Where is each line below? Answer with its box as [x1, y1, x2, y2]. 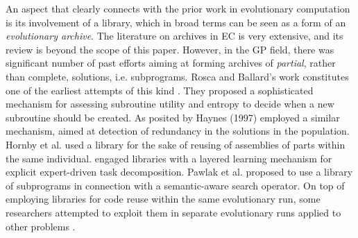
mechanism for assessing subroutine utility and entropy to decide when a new [6, 96, 334, 111]
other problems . [6, 219, 76, 233]
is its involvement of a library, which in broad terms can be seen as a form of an [6, 15, 346, 29]
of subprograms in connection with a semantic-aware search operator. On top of [6, 178, 345, 192]
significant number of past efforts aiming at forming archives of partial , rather [6, 56, 336, 70]
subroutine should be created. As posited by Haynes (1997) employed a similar [6, 110, 340, 124]
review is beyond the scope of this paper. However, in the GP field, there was [6, 42, 334, 56]
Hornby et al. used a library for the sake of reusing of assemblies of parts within [6, 137, 346, 151]
